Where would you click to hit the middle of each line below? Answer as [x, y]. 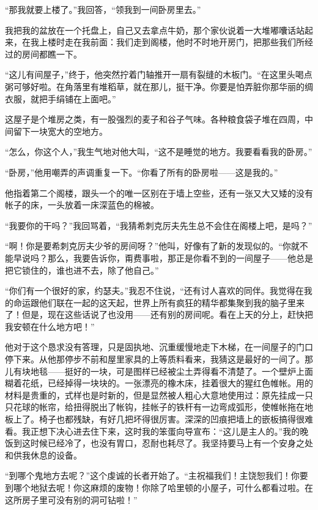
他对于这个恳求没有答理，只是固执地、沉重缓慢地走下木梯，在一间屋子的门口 [159, 347]
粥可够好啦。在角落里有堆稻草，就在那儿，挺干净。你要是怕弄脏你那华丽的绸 [159, 86]
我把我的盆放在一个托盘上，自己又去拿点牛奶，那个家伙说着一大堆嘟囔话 [150, 30]
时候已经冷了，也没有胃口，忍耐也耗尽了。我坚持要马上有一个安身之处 [172, 443]
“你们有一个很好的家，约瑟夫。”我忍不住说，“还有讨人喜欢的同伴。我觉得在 [154, 291]
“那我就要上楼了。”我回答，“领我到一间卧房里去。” [103, 9]
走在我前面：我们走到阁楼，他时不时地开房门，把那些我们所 [184, 42]
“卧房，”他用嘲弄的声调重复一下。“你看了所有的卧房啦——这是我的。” [142, 172]
